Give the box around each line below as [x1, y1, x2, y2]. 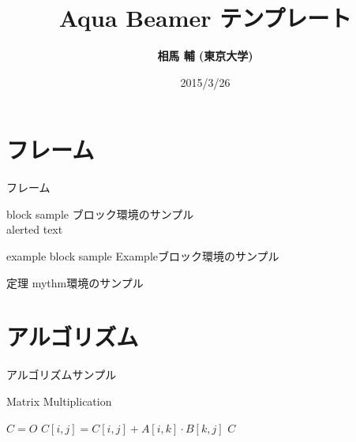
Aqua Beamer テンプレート [58, 2, 352, 34]
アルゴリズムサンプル [6, 366, 117, 383]
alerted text [6, 221, 63, 238]
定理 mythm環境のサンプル [6, 274, 144, 290]
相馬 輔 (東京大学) [157, 47, 253, 64]
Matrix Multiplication [6, 392, 112, 409]
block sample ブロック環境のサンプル [6, 205, 194, 222]
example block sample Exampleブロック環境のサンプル [6, 248, 279, 264]
